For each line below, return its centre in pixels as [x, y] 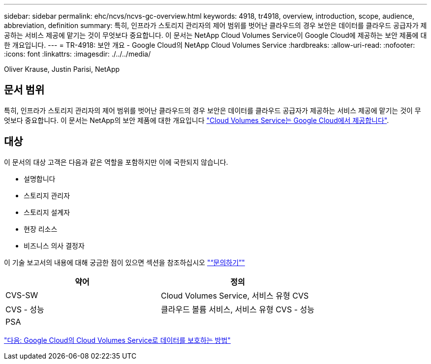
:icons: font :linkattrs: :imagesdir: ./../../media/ [77, 54]
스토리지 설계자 [47, 212]
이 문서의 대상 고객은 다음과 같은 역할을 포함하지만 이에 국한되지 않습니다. [116, 162]
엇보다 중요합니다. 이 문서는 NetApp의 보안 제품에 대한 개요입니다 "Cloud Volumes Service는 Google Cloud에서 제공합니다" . [197, 120]
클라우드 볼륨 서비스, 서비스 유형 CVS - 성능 [237, 309]
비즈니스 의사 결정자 [54, 245]
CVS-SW [22, 295]
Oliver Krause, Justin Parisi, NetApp [62, 69]
